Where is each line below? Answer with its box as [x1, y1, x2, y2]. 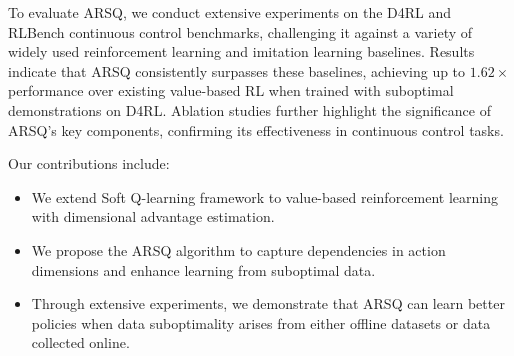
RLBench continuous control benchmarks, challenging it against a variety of [8, 21, 473, 42]
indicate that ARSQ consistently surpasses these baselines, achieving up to [8, 60, 466, 81]
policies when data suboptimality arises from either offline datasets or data [31, 312, 491, 333]
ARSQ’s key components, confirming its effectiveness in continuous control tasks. [8, 119, 504, 140]
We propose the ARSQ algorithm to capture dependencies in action [31, 239, 446, 260]
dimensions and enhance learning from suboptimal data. [31, 259, 376, 280]
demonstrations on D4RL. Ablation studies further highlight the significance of [8, 99, 491, 120]
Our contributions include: [8, 153, 170, 174]
